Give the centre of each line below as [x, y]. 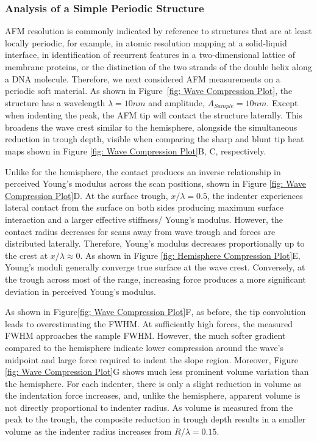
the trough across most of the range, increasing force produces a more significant [155, 279]
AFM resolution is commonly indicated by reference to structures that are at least [158, 31]
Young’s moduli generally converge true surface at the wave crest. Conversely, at [155, 267]
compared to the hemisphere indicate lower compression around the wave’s [144, 347]
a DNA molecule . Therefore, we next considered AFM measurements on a [143, 78]
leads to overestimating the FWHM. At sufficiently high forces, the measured [149, 323]
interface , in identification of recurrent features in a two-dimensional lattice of [150, 55]
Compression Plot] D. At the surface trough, [87, 195]
